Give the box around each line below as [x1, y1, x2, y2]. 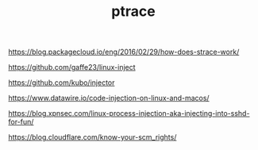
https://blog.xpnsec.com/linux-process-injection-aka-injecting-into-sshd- [8, 109, 250, 118]
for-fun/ [8, 117, 34, 127]
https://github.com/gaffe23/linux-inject [8, 63, 137, 72]
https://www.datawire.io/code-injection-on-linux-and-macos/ [8, 94, 210, 103]
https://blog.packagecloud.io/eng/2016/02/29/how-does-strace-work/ [8, 47, 240, 57]
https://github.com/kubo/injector [8, 78, 115, 87]
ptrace [110, 2, 156, 21]
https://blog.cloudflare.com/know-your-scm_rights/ [8, 133, 177, 142]
